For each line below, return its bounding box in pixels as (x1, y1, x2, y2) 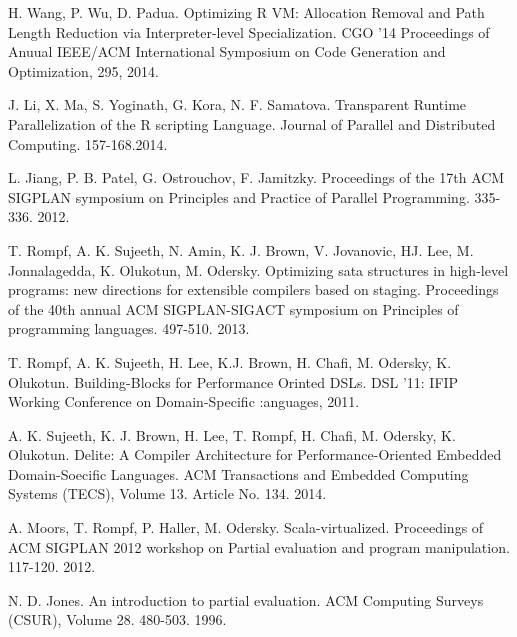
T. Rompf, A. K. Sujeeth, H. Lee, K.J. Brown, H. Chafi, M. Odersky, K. (8, 351, 452, 372)
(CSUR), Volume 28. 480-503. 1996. (8, 609, 227, 630)
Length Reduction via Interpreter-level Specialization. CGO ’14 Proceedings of (8, 21, 490, 42)
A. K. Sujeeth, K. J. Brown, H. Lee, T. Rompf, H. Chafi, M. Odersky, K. (8, 424, 456, 445)
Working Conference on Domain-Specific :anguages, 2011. (8, 391, 360, 412)
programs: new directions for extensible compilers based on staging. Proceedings (8, 279, 499, 300)
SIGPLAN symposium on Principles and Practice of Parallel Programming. (8, 186, 470, 207)
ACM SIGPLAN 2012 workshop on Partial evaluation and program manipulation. (8, 536, 510, 557)
